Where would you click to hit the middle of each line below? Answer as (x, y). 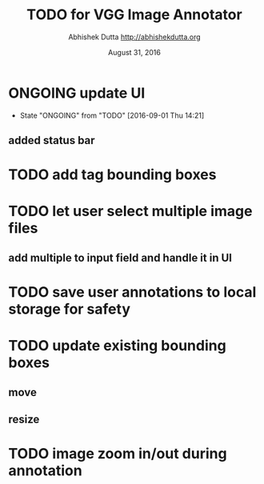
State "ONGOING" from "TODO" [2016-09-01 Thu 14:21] (112, 115)
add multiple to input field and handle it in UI (120, 258)
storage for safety (69, 309)
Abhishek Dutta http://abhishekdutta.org (134, 37)
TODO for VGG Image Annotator (134, 15)
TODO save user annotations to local (132, 292)
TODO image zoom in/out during (118, 454)
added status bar (52, 140)
